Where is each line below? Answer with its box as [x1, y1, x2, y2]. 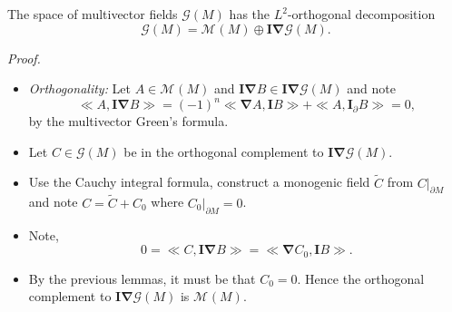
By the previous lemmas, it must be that [28, 268, 256, 288]
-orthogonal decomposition [287, 5, 436, 23]
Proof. [7, 48, 41, 67]
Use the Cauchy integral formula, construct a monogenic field [28, 172, 370, 191]
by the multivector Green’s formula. [28, 112, 229, 131]
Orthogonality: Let [28, 79, 132, 98]
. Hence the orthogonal [297, 268, 425, 288]
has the [229, 5, 270, 23]
